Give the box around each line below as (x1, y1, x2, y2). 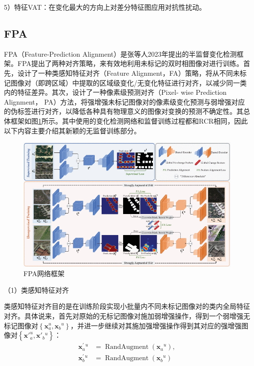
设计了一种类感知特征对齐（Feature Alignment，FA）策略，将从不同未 (17, 67, 240, 78)
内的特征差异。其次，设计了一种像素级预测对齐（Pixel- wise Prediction (4, 87, 227, 97)
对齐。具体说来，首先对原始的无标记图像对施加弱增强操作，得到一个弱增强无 (4, 310, 250, 321)
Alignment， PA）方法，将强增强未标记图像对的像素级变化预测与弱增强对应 (4, 96, 245, 107)
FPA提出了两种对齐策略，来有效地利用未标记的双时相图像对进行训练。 (17, 58, 244, 68)
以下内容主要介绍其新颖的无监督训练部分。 (4, 125, 141, 135)
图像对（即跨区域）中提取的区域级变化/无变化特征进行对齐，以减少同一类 (10, 77, 247, 87)
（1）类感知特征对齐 (4, 284, 69, 295)
